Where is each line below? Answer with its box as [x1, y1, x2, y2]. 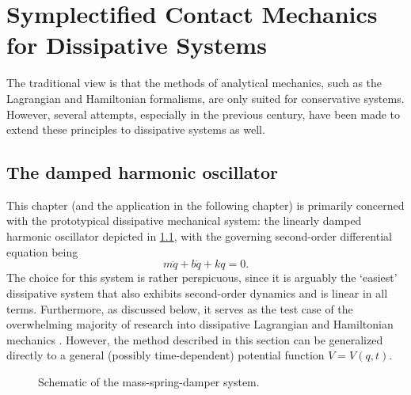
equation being [6, 243, 78, 260]
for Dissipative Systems [6, 28, 267, 61]
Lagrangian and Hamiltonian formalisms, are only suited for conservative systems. [6, 89, 405, 106]
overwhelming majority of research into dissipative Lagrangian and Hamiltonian [6, 316, 394, 332]
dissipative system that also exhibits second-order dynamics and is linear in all [6, 285, 388, 302]
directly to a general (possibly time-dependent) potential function [6, 347, 325, 363]
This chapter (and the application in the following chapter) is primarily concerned [6, 196, 405, 213]
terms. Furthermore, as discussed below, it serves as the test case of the [6, 300, 353, 317]
